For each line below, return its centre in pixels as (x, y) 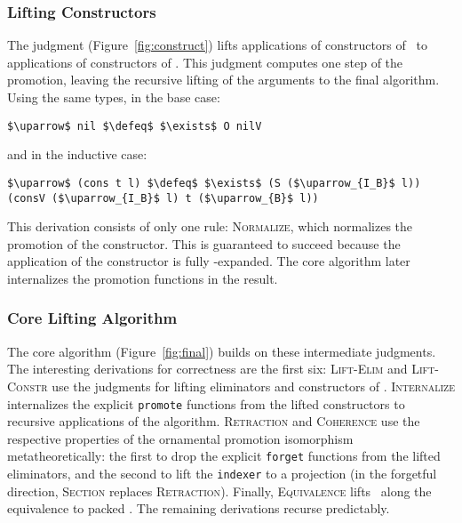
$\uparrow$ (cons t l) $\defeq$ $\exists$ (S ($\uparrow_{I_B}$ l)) (214, 183)
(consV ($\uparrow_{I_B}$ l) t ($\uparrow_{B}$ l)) (163, 198)
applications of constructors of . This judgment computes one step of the (205, 62)
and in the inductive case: (77, 154)
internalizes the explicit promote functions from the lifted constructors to (206, 403)
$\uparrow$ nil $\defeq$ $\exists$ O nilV (135, 126)
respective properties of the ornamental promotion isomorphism (180, 438)
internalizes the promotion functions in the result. (143, 278)
